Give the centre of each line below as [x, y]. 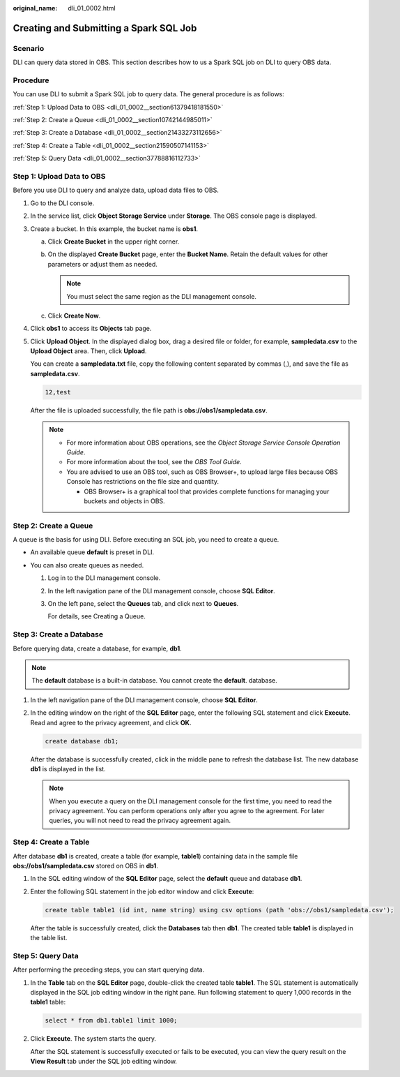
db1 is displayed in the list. [68, 768]
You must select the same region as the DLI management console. [162, 296]
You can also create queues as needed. [87, 565]
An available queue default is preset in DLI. [92, 552]
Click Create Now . [74, 315]
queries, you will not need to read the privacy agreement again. [140, 821]
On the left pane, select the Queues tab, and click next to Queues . [143, 604]
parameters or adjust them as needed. [103, 264]
